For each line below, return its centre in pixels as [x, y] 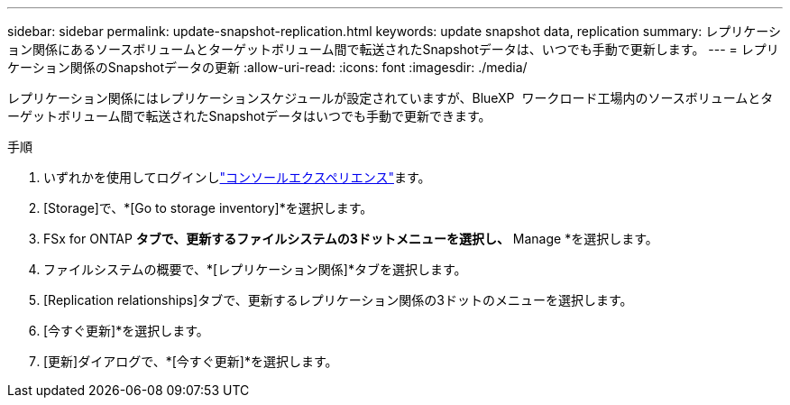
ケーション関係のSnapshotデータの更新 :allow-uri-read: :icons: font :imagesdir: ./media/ [267, 67]
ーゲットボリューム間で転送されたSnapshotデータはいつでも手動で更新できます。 [249, 116]
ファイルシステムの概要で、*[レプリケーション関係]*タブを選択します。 [255, 269]
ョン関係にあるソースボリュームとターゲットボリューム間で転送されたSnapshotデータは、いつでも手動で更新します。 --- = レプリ [393, 49]
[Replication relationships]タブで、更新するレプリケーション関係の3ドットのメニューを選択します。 [338, 300]
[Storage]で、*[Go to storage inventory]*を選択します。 [208, 208]
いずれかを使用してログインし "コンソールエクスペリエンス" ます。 [237, 177]
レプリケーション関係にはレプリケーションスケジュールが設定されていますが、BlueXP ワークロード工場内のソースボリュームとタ [390, 98]
